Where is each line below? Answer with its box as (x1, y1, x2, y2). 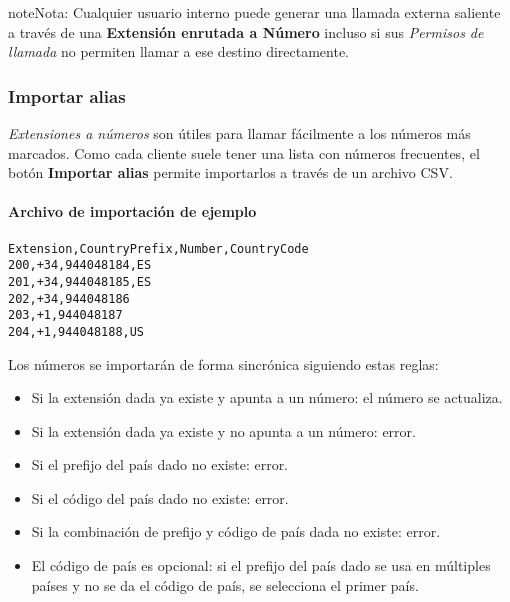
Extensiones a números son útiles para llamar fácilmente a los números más (8, 123, 471, 143)
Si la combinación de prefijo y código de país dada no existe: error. (31, 521, 441, 542)
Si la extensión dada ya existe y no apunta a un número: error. (31, 420, 416, 441)
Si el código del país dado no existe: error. (31, 487, 289, 508)
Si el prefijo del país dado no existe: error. (31, 454, 289, 475)
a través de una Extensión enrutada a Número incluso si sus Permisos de (8, 21, 484, 42)
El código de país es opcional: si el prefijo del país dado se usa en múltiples (31, 555, 491, 576)
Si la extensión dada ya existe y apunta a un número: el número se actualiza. (31, 387, 503, 408)
